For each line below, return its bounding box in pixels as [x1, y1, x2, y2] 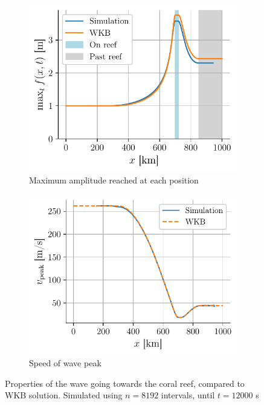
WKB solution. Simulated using [5, 389, 123, 401]
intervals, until [161, 389, 215, 401]
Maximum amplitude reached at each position [29, 174, 199, 186]
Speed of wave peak [29, 357, 101, 369]
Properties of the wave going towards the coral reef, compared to [5, 377, 245, 389]
